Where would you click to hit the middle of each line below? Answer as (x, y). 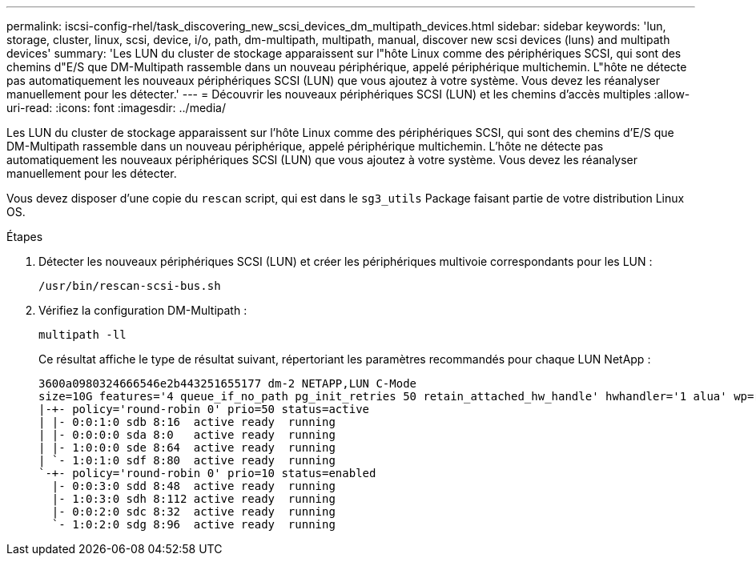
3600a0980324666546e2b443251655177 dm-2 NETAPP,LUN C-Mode (228, 383)
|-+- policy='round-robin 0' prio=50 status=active (204, 409)
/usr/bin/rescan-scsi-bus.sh (130, 286)
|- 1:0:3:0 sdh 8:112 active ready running (193, 499)
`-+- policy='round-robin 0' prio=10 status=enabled (207, 473)
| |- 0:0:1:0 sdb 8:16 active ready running (187, 422)
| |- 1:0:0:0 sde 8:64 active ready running (187, 448)
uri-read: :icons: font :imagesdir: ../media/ (116, 108)
